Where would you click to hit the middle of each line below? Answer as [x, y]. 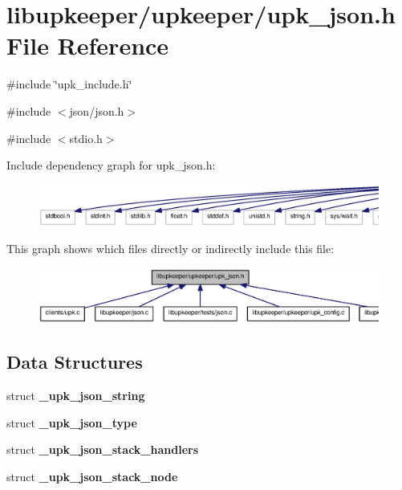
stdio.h [86, 138]
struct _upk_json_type [72, 422]
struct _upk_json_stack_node [92, 476]
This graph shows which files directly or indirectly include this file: [171, 249]
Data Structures [75, 362]
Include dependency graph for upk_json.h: [111, 165]
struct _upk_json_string [76, 396]
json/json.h [97, 110]
